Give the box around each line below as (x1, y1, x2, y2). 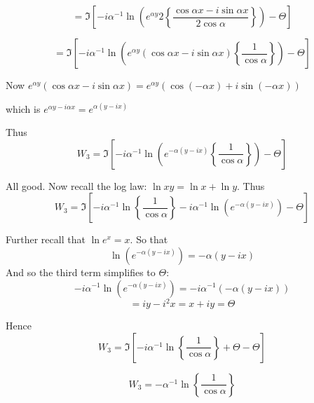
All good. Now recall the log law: (6, 178, 147, 193)
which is (6, 101, 41, 116)
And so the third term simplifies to (6, 264, 156, 279)
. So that (130, 232, 168, 247)
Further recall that (6, 232, 86, 247)
